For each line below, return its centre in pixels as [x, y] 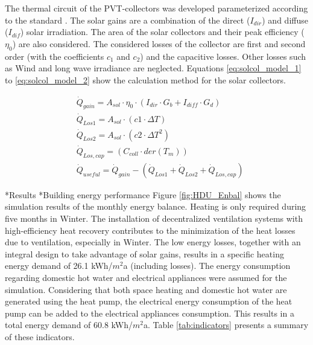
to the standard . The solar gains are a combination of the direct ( [128, 20]
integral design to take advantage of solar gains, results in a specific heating [144, 253]
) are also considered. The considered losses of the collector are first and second [159, 43]
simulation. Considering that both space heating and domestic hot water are [146, 289]
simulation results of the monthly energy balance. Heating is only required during [156, 206]
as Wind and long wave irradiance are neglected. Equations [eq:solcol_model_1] [153, 68]
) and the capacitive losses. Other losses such [223, 56]
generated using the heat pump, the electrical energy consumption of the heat [149, 301]
